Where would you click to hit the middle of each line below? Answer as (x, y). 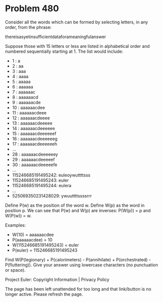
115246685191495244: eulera (42, 185)
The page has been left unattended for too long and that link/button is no (78, 289)
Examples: (15, 225)
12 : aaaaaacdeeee (31, 118)
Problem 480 (32, 9)
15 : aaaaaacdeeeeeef (34, 133)
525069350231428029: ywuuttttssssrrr (52, 195)
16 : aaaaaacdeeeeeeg (35, 139)
